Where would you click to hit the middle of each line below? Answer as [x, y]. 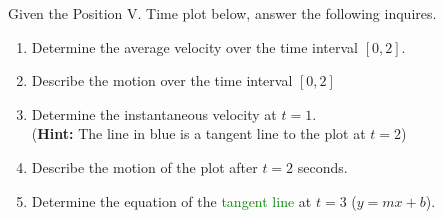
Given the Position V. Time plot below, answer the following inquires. [222, 13]
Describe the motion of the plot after [144, 166]
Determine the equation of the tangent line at [171, 200]
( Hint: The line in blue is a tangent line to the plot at [198, 133]
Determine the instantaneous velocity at [154, 113]
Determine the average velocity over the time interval [194, 46]
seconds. [322, 166]
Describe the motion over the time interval [162, 80]
